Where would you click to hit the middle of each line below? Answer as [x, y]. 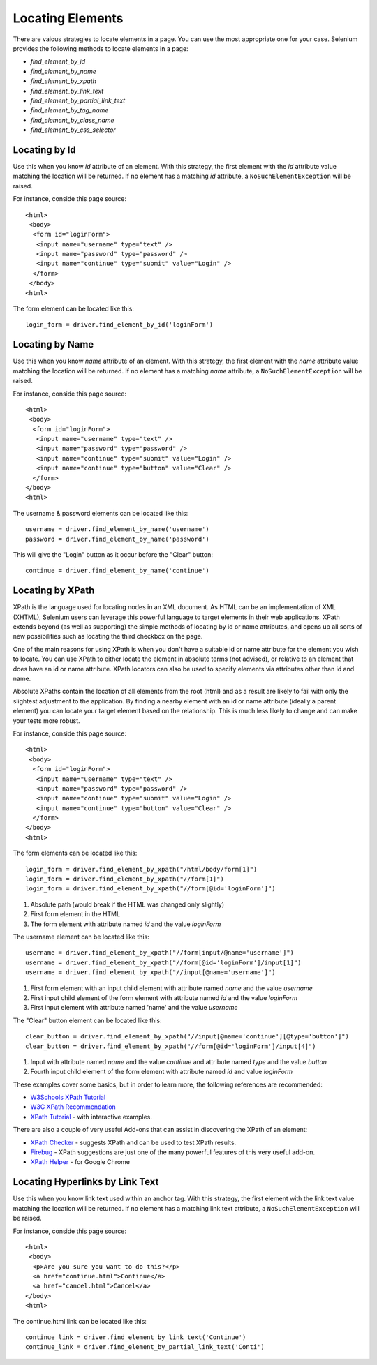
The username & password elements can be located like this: [101, 513]
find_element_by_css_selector [73, 130]
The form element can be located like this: [73, 309]
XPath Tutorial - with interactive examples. [91, 1117]
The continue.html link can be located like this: [80, 1321]
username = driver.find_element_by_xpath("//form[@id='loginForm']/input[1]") [163, 962]
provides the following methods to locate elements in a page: [101, 48]
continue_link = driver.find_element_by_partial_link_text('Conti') [145, 1347]
